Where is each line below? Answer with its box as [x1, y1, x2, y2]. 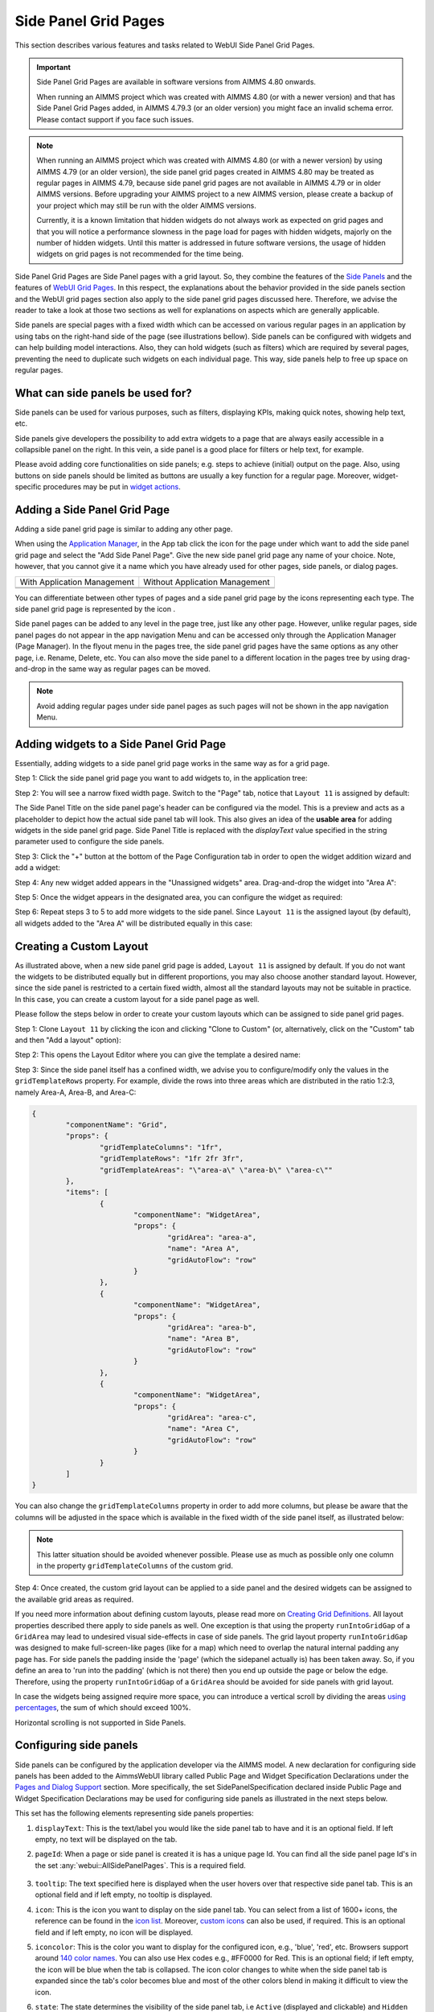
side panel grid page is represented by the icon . [14, 604, 176, 614]
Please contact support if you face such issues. [36, 114, 194, 124]
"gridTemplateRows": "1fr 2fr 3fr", [99, 1154, 244, 1163]
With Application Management [19, 576, 134, 588]
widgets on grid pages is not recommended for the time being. [36, 249, 244, 259]
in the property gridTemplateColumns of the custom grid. [36, 1561, 233, 1570]
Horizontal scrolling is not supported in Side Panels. [14, 1717, 186, 1727]
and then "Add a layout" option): [14, 1035, 121, 1045]
